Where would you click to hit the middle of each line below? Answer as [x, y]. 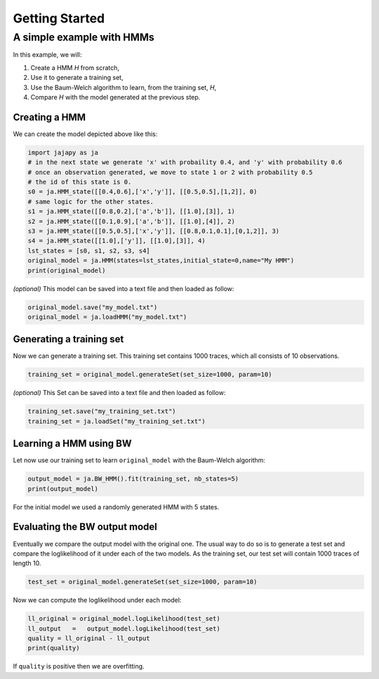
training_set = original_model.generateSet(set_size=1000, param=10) [150, 375]
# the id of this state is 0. [80, 182]
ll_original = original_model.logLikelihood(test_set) [124, 619]
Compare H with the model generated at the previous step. [115, 97]
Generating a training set [68, 339]
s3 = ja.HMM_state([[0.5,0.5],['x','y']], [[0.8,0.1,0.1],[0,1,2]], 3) [154, 231]
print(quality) [54, 648]
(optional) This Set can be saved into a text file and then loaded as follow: [119, 393]
